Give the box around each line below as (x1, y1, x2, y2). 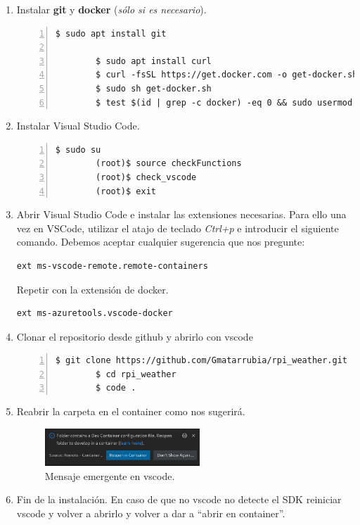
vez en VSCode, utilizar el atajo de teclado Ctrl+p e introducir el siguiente (16, 220, 339, 235)
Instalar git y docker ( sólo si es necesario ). (16, 2, 207, 16)
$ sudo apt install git (55, 28, 167, 39)
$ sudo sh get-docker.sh (96, 83, 212, 94)
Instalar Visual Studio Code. (16, 118, 140, 133)
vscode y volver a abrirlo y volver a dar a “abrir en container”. (16, 505, 285, 520)
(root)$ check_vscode (96, 172, 197, 182)
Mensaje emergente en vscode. (44, 468, 175, 483)
